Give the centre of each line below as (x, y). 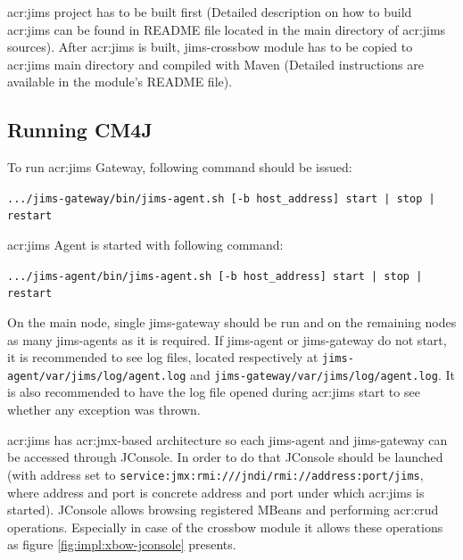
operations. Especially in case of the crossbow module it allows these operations (225, 527)
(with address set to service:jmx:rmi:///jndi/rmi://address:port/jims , (215, 474)
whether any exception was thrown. (104, 410)
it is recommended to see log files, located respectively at (163, 357)
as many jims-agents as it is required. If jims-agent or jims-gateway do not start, (227, 339)
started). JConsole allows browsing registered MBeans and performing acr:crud (223, 510)
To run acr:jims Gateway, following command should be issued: (180, 167)
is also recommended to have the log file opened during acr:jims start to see (214, 392)
